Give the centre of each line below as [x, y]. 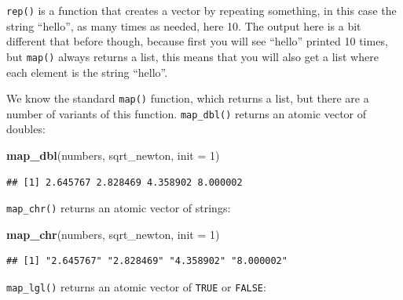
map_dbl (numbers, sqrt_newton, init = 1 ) [113, 155]
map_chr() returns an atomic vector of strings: [119, 208]
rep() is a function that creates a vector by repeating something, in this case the [201, 10]
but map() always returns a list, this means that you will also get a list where [192, 56]
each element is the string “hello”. [87, 72]
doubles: [26, 129]
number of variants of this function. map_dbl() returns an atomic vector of [187, 113]
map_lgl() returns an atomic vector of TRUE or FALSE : [136, 287]
